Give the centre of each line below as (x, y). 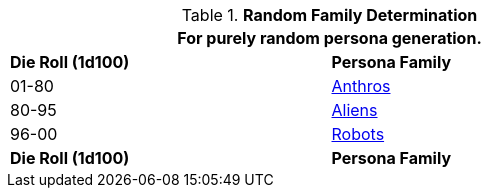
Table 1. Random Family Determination (329, 15)
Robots (358, 134)
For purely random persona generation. (329, 38)
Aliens (354, 110)
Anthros (361, 86)
